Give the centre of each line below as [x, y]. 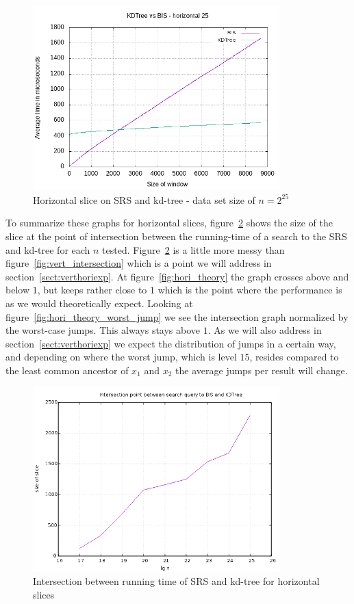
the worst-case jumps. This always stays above [103, 330]
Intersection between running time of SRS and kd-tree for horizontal [176, 581]
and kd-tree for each [48, 249]
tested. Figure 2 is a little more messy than [193, 249]
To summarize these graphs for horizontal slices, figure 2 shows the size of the [169, 223]
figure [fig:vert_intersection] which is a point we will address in [139, 263]
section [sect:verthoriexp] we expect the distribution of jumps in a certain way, [171, 343]
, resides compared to [294, 357]
